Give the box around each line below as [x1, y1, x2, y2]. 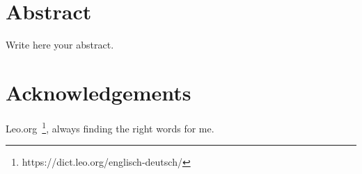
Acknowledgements [6, 78, 191, 106]
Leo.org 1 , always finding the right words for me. [6, 119, 214, 135]
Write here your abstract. [6, 37, 114, 52]
